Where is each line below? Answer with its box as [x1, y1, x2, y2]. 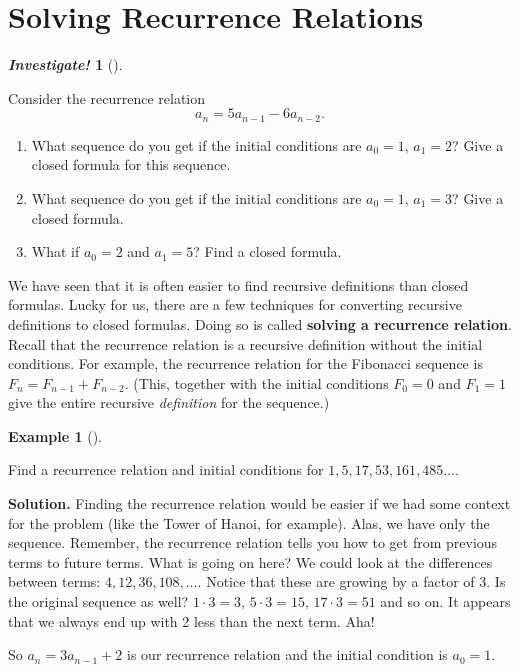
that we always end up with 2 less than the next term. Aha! [8, 610, 375, 631]
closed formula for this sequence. [31, 154, 231, 175]
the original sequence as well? [8, 591, 189, 612]
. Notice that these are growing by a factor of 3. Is [197, 571, 506, 592]
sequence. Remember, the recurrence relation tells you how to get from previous [8, 532, 498, 553]
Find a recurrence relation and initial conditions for [8, 459, 324, 480]
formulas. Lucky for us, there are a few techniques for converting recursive [8, 294, 462, 315]
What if [31, 241, 80, 262]
